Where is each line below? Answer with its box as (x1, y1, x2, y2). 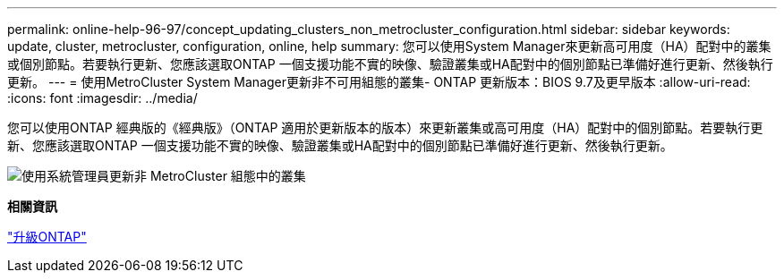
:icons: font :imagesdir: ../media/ (7, 90, 198, 106)
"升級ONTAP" (7, 229, 87, 244)
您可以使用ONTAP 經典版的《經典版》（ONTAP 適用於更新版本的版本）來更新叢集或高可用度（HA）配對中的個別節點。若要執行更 (7, 120, 763, 135)
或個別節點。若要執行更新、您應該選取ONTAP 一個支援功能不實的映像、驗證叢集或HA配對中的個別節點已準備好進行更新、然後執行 (7, 56, 773, 72)
